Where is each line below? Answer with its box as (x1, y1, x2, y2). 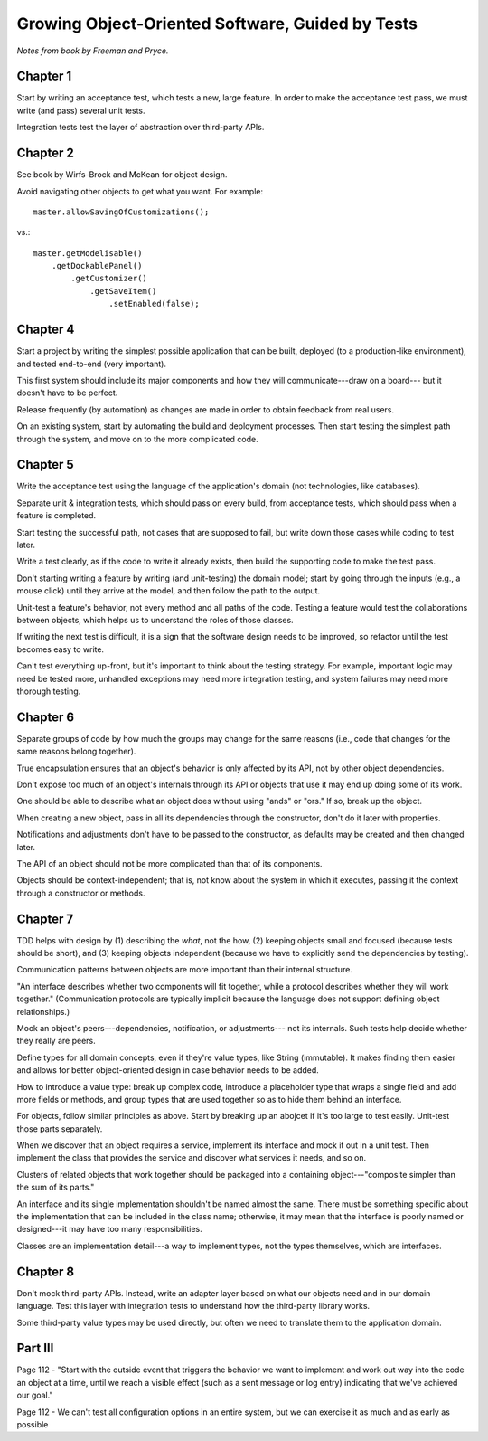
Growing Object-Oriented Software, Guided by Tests (16, 14, 418, 33)
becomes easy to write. (16, 643, 104, 655)
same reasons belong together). (16, 746, 136, 757)
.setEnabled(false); (108, 299, 201, 309)
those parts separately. (16, 1123, 103, 1134)
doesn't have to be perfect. (16, 387, 118, 398)
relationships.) (16, 1006, 70, 1017)
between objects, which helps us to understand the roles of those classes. (16, 614, 294, 625)
